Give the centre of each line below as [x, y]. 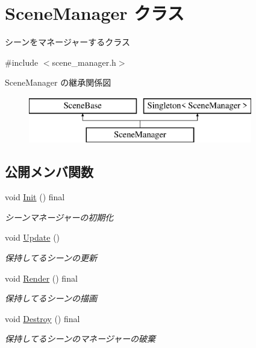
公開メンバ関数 [49, 172]
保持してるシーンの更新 [51, 258]
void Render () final [41, 278]
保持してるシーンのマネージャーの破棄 [80, 339]
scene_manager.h [84, 62]
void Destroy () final [42, 318]
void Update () [33, 237]
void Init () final [35, 197]
